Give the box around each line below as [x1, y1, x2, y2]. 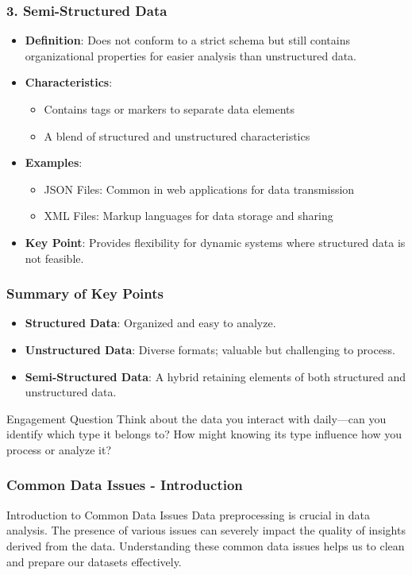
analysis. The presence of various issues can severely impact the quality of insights [6, 522, 406, 538]
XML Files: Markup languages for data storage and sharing [44, 207, 333, 224]
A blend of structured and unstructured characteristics [44, 127, 310, 144]
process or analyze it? [6, 441, 112, 457]
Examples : [25, 154, 83, 171]
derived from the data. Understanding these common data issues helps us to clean [6, 537, 405, 554]
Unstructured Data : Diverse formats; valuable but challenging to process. [25, 341, 395, 357]
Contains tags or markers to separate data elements [44, 101, 295, 117]
